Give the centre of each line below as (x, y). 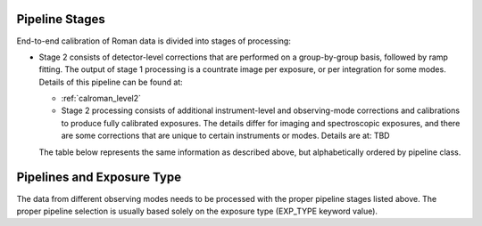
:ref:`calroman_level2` (101, 99)
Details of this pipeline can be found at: (111, 82)
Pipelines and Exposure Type (99, 178)
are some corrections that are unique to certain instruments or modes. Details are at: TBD (225, 136)
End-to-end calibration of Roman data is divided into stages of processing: (154, 41)
